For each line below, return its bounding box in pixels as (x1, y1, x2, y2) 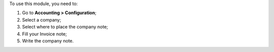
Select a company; (22, 16, 61, 22)
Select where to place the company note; (22, 24, 109, 30)
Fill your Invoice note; (22, 30, 67, 37)
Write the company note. (22, 37, 74, 43)
